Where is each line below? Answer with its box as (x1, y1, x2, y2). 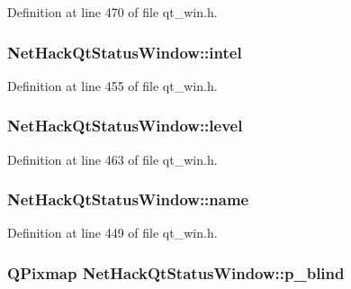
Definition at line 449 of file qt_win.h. (7, 223, 218, 242)
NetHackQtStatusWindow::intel (7, 41, 242, 63)
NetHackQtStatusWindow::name (7, 188, 249, 211)
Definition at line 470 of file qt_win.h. (7, 3, 218, 21)
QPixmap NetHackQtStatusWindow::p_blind (7, 261, 345, 284)
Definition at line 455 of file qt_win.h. (7, 76, 218, 95)
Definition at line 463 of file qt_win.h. (7, 149, 218, 168)
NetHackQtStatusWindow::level (7, 114, 243, 137)
